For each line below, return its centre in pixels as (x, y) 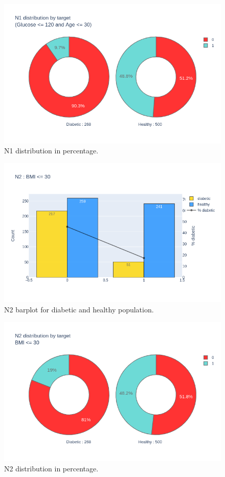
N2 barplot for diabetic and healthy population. (79, 309)
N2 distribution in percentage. (51, 468)
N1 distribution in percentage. (51, 151)
